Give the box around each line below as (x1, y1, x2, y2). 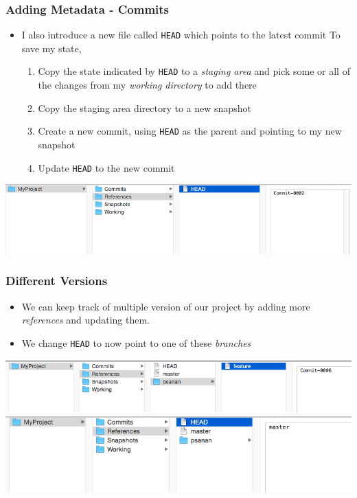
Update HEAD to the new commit (38, 160, 175, 174)
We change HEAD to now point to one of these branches (21, 335, 251, 350)
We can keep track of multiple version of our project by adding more (21, 299, 310, 313)
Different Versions (5, 272, 108, 289)
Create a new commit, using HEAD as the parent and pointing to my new (38, 124, 342, 138)
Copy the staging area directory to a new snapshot (38, 100, 251, 115)
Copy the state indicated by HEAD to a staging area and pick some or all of (38, 64, 350, 78)
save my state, (21, 41, 82, 55)
